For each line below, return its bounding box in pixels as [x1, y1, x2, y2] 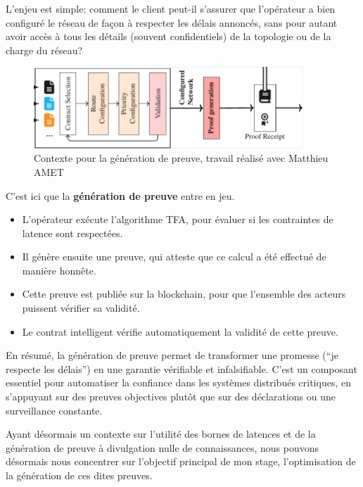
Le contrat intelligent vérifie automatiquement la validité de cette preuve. [22, 324, 338, 339]
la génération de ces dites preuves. [6, 468, 153, 483]
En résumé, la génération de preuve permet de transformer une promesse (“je [6, 348, 338, 362]
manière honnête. [22, 263, 96, 277]
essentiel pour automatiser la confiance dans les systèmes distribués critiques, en [6, 375, 351, 390]
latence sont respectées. [22, 225, 123, 240]
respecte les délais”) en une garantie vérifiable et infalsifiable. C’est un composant [6, 361, 357, 376]
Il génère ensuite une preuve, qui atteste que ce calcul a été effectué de [22, 249, 326, 264]
